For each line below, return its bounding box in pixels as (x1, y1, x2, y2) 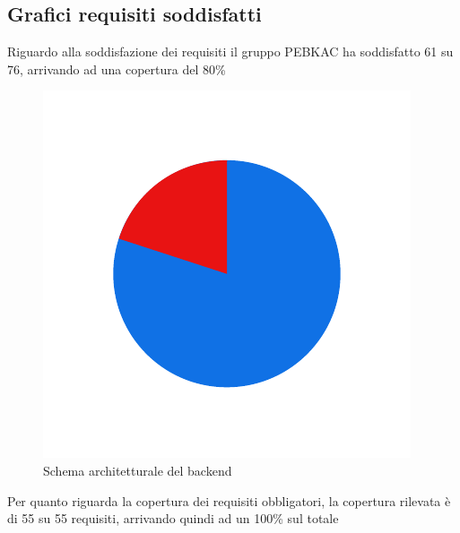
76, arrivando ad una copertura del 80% (7, 59, 226, 78)
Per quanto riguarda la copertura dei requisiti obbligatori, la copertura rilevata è (7, 491, 451, 510)
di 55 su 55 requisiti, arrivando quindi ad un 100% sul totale (7, 509, 339, 528)
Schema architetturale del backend (43, 460, 232, 479)
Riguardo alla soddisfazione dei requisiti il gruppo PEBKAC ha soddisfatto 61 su (7, 42, 454, 61)
